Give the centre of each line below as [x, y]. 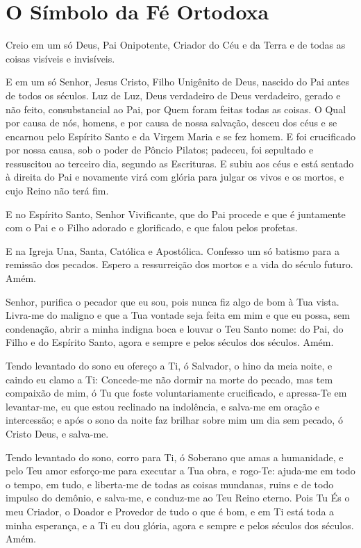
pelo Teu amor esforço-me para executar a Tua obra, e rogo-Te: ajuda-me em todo [180, 471]
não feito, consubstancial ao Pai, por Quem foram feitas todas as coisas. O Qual [176, 109]
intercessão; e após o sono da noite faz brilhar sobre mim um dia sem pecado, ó [174, 420]
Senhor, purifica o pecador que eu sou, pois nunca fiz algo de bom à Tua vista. [173, 301]
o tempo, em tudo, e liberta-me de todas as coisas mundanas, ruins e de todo [170, 484]
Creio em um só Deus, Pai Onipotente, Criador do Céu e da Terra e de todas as [176, 45]
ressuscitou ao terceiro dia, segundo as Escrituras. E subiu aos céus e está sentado [180, 163]
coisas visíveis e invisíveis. [60, 58]
